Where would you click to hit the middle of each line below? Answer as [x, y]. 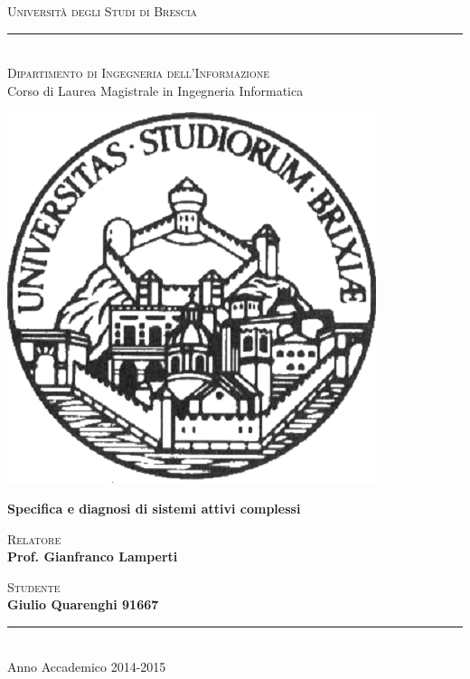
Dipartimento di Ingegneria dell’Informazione [138, 73]
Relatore [34, 538]
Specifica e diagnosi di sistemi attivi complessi [154, 508]
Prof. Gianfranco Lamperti [93, 556]
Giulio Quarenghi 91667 [83, 604]
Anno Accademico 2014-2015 [87, 666]
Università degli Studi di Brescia [103, 11]
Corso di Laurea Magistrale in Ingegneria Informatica [155, 90]
